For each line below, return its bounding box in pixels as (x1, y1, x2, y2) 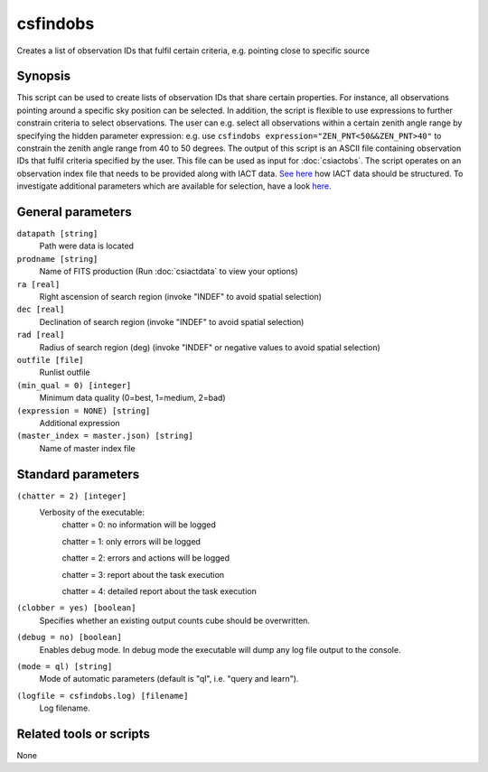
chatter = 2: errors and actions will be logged (61, 553, 230, 563)
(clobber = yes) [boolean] (16, 603, 136, 613)
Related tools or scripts (16, 726, 151, 741)
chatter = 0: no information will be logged (61, 519, 217, 530)
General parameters (16, 204, 133, 219)
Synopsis (16, 69, 71, 84)
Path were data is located (39, 240, 135, 252)
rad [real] (16, 330, 65, 340)
